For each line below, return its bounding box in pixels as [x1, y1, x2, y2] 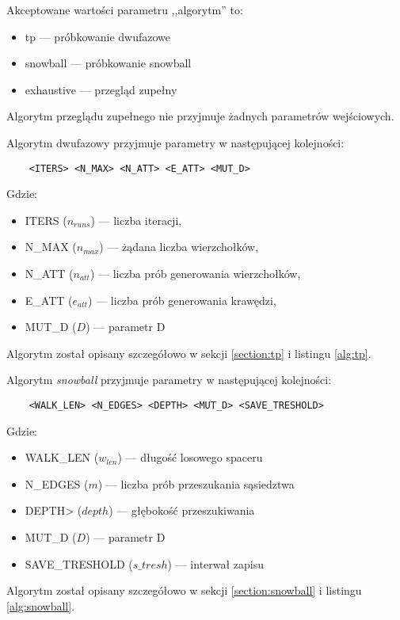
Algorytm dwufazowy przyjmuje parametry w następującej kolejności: [6, 134, 345, 150]
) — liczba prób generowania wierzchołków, [90, 265, 301, 281]
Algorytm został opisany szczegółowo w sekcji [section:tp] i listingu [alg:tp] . [6, 344, 371, 361]
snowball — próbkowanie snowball [25, 55, 192, 71]
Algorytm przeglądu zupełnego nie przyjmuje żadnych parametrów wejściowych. [6, 108, 394, 124]
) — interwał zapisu [167, 555, 265, 572]
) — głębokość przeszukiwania [109, 502, 255, 519]
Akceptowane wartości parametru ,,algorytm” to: [6, 2, 243, 17]
